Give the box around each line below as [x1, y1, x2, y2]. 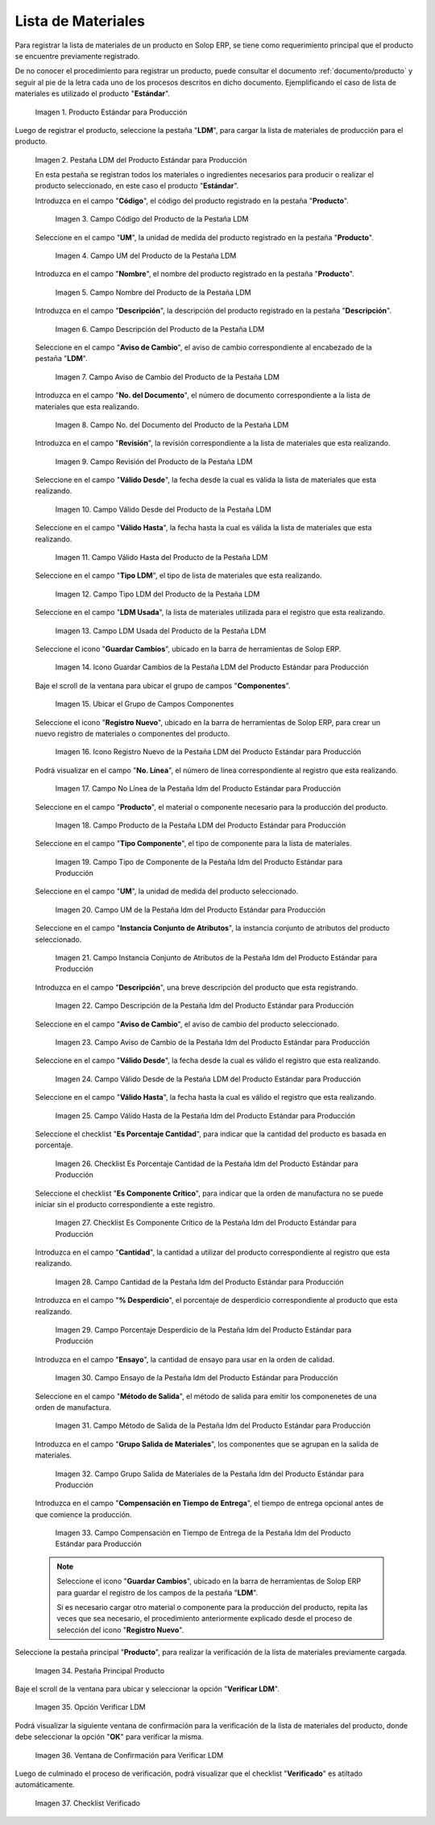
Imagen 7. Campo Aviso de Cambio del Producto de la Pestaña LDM [55, 371, 280, 382]
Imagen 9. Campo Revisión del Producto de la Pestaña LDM [55, 456, 253, 467]
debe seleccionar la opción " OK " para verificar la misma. [14, 1732, 204, 1742]
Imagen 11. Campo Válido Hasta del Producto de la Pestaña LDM [55, 553, 268, 562]
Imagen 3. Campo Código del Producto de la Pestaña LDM [55, 214, 249, 224]
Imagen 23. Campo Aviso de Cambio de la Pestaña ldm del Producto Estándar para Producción [55, 1037, 371, 1047]
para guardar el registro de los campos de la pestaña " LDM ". [56, 1587, 258, 1597]
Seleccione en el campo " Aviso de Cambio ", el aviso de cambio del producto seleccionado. [35, 1019, 340, 1029]
